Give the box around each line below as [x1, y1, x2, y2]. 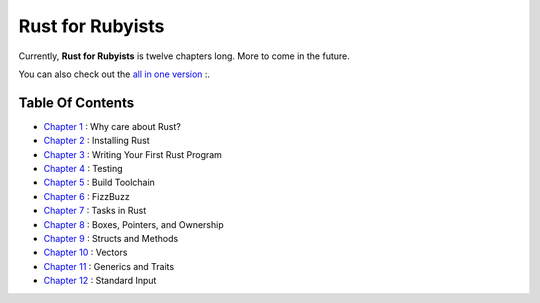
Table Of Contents [18, 94, 135, 111]
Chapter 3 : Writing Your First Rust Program [43, 148, 222, 160]
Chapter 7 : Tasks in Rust [43, 205, 147, 217]
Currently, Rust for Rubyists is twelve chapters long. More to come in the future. [18, 50, 350, 62]
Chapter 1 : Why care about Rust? [43, 120, 182, 132]
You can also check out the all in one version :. [18, 68, 210, 80]
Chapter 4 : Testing [43, 163, 124, 175]
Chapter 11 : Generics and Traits [43, 260, 175, 272]
